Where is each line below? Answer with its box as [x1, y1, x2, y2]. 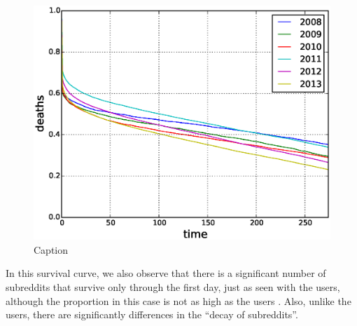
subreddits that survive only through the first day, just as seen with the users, [6, 279, 340, 294]
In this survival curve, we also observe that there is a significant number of [6, 266, 326, 280]
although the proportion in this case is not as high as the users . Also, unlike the [6, 293, 351, 308]
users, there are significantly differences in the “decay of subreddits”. [6, 307, 298, 322]
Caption [34, 242, 69, 257]
